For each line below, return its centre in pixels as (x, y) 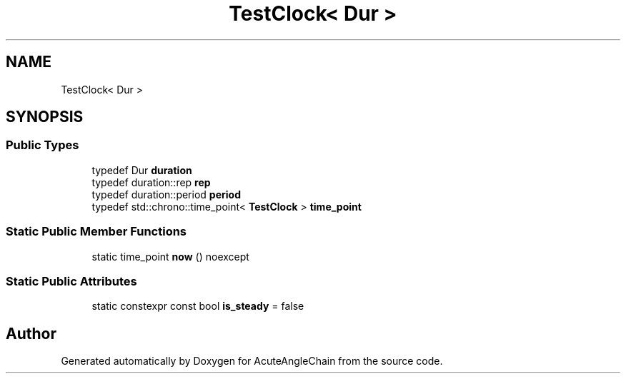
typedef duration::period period (166, 194)
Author (31, 333)
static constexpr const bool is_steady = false (198, 306)
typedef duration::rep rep (151, 182)
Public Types (43, 145)
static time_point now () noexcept (170, 256)
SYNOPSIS (45, 117)
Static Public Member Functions (96, 232)
